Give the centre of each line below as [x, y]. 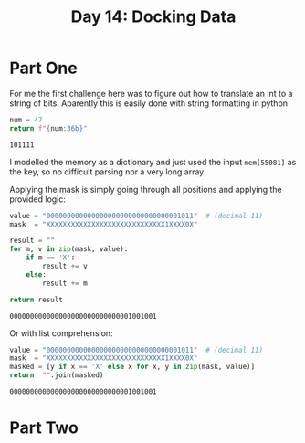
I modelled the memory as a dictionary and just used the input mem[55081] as [153, 162]
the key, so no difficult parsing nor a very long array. [108, 172]
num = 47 [26, 120]
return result [37, 300]
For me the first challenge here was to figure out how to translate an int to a [151, 93]
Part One [43, 68]
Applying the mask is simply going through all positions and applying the [146, 189]
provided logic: [38, 199]
